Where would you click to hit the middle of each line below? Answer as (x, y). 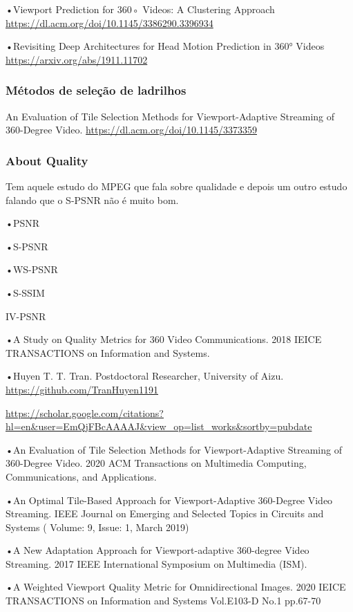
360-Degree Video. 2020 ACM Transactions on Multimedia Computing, (156, 463)
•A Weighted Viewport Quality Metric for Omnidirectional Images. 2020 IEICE (176, 587)
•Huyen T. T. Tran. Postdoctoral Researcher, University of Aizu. (145, 376)
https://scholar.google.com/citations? (85, 412)
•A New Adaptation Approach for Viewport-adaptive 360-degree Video (158, 550)
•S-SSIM (25, 292)
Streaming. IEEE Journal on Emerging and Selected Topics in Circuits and (165, 513)
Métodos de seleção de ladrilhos (96, 90)
